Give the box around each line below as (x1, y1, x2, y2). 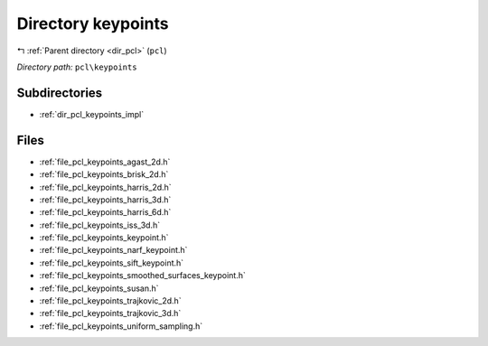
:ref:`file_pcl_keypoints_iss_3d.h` (39, 220, 161, 230)
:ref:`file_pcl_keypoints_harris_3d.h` (39, 194, 172, 205)
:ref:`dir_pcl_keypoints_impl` (39, 108, 145, 119)
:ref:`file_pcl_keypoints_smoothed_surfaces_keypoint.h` (39, 270, 246, 281)
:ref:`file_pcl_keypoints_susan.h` (39, 283, 159, 294)
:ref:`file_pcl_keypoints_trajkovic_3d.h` (39, 308, 182, 319)
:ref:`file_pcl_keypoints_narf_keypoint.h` (39, 245, 188, 256)
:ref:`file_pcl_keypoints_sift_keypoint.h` (39, 257, 184, 268)
